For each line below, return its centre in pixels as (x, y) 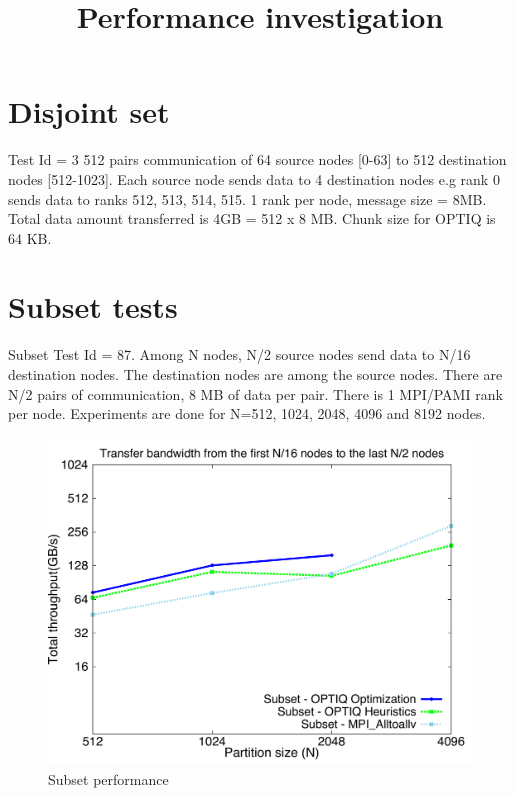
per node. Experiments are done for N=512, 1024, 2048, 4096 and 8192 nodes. (247, 413)
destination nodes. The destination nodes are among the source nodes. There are (255, 374)
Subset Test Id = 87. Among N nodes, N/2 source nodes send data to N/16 (239, 354)
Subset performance (108, 778)
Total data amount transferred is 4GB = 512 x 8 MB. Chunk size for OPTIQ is (252, 218)
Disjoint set (89, 111)
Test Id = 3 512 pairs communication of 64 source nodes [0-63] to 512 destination (257, 159)
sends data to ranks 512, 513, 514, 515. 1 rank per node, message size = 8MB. (247, 198)
